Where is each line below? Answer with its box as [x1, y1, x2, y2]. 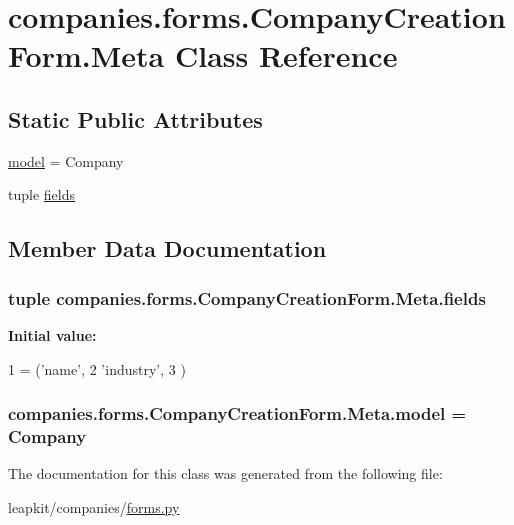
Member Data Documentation [8, 233, 327, 264]
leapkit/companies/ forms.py [8, 496, 180, 517]
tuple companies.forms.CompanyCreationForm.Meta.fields [8, 285, 486, 310]
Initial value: [8, 324, 97, 345]
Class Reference [174, 35, 398, 76]
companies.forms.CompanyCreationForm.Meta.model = [8, 401, 467, 426]
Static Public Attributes [8, 103, 263, 134]
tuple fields [8, 184, 75, 205]
